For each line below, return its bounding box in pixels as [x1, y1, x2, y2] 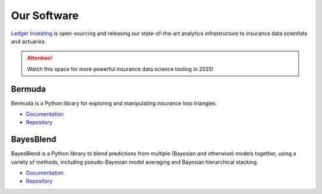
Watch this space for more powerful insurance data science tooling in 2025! [27, 65, 214, 73]
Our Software [11, 9, 79, 22]
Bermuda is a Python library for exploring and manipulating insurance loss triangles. [11, 99, 218, 107]
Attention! [27, 54, 53, 62]
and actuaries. [11, 37, 47, 45]
